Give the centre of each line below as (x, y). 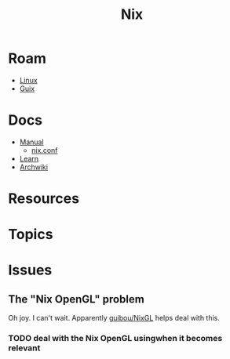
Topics (31, 235)
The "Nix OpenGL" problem (77, 299)
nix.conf (44, 150)
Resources (44, 199)
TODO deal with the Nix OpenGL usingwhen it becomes (115, 339)
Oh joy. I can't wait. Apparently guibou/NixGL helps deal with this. (114, 318)
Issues (30, 270)
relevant (24, 348)
